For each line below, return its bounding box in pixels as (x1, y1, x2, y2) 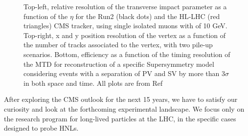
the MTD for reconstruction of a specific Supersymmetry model (23, 58, 214, 69)
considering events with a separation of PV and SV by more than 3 (23, 68, 225, 78)
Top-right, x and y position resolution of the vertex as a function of (23, 30, 225, 40)
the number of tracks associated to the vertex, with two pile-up (23, 39, 213, 50)
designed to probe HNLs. (4, 123, 79, 133)
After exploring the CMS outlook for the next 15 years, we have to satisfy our (4, 94, 238, 104)
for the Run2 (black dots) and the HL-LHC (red (75, 11, 220, 21)
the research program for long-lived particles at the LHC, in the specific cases (4, 113, 236, 123)
